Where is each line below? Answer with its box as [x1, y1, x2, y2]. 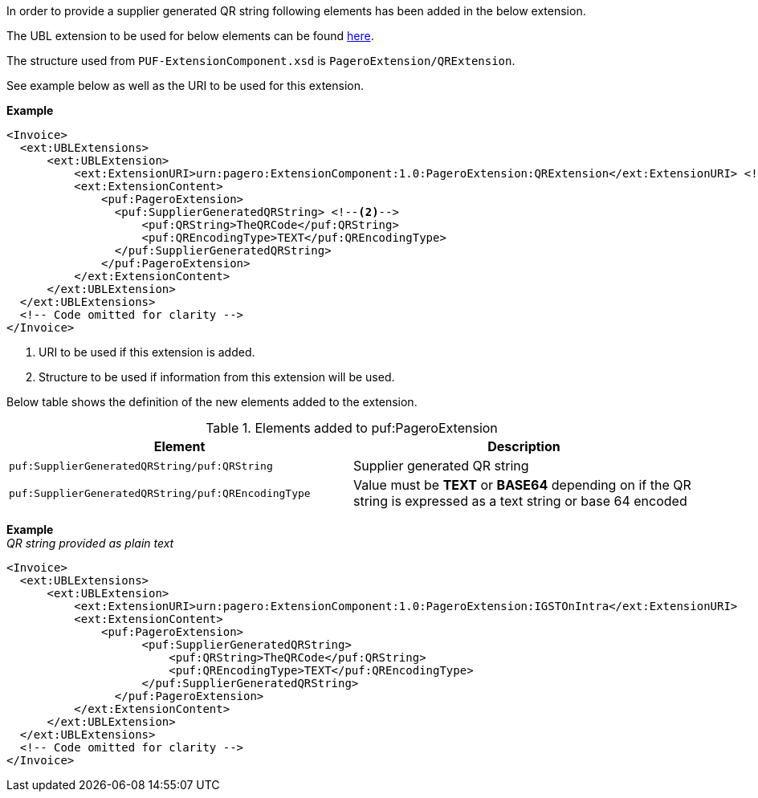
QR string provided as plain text [6, 536, 174, 550]
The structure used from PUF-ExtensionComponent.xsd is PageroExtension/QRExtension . [6, 54, 516, 67]
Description [487, 438, 560, 454]
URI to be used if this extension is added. [39, 345, 255, 359]
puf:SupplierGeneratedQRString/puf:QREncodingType [9, 487, 311, 499]
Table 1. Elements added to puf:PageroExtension [206, 420, 498, 436]
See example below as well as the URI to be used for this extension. [6, 79, 364, 92]
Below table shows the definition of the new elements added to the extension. [6, 395, 418, 409]
